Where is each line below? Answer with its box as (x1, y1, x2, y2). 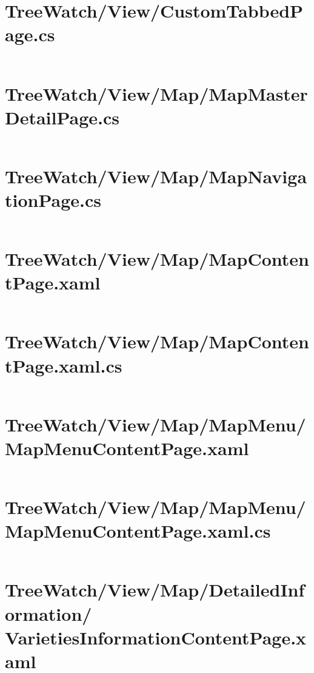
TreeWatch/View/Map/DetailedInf (5, 577, 305, 602)
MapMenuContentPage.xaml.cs (5, 518, 271, 543)
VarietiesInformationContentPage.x (5, 624, 307, 649)
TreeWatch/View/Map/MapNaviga (5, 163, 307, 188)
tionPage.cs (5, 188, 102, 212)
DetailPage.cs (5, 104, 120, 129)
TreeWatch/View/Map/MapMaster (5, 81, 308, 106)
